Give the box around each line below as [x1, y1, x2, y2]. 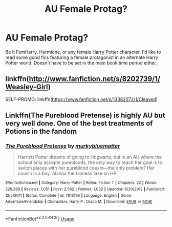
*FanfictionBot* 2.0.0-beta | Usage [5, 215, 75, 222]
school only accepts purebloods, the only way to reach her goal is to [17, 159, 163, 166]
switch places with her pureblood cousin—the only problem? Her [17, 165, 155, 171]
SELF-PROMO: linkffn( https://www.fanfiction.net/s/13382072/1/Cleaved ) [5, 96, 158, 102]
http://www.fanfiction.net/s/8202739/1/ [29, 75, 160, 84]
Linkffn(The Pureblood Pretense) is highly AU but [5, 111, 165, 120]
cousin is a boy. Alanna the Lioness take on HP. [17, 170, 118, 177]
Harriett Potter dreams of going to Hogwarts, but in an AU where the [17, 154, 162, 160]
